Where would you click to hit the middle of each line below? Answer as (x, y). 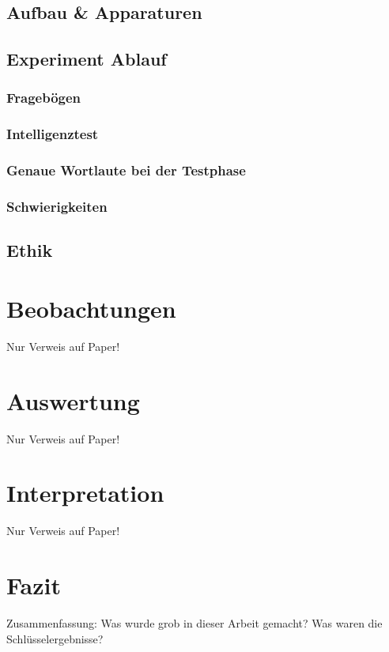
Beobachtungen (91, 308)
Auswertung (73, 400)
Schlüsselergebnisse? (55, 638)
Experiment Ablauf (87, 59)
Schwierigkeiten (57, 207)
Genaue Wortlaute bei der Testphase (126, 170)
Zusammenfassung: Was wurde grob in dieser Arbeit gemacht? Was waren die (194, 623)
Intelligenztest (53, 134)
